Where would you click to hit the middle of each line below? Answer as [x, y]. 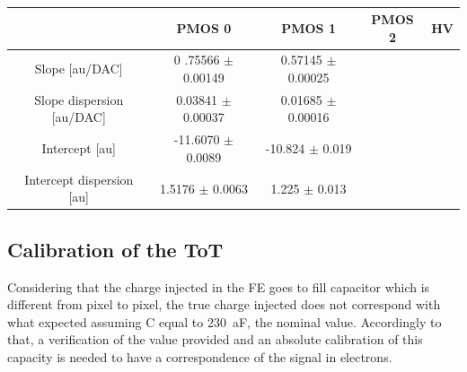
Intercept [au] [79, 148]
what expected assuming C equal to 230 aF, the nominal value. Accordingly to [225, 321]
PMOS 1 [308, 27]
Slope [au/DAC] [79, 69]
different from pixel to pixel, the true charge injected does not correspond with [224, 304]
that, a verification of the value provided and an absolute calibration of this [215, 339]
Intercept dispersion [79, 179]
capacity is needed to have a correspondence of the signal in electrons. [200, 357]
